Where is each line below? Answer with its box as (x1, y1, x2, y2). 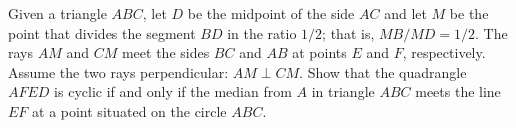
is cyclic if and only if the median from (54, 81, 292, 102)
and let (384, 3, 427, 23)
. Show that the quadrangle (299, 61, 467, 82)
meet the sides (121, 42, 210, 63)
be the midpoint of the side (187, 3, 355, 23)
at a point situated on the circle (32, 100, 227, 121)
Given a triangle (8, 3, 107, 23)
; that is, (322, 22, 375, 43)
